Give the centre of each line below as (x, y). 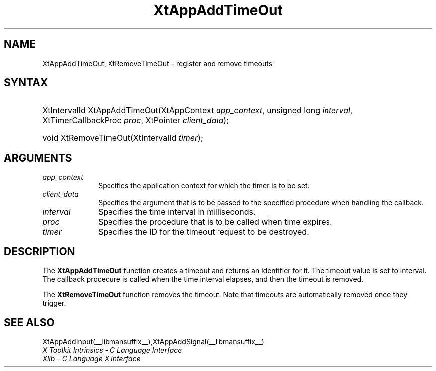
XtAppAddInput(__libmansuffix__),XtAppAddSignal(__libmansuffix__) (153, 341)
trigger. (54, 303)
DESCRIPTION (40, 251)
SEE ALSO (29, 322)
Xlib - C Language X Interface (92, 358)
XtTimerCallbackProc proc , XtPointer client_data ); (136, 120)
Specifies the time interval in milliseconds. (177, 212)
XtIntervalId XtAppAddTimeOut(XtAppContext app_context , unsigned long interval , (198, 110)
